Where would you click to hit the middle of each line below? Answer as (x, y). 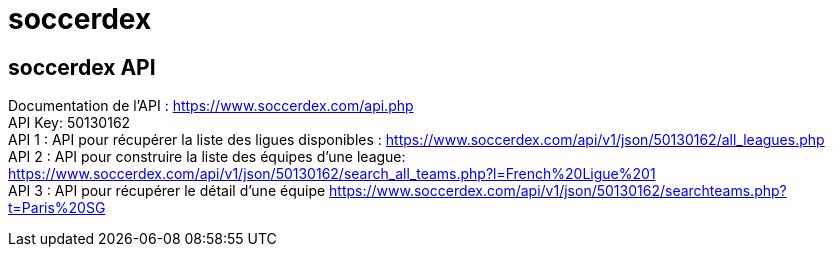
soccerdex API (82, 67)
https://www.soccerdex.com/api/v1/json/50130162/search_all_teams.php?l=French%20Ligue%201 (332, 174)
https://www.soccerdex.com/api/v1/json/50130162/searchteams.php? (558, 191)
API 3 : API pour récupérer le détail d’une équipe (167, 191)
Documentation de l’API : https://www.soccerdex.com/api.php (211, 106)
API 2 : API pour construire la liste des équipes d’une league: (207, 157)
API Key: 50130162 (69, 123)
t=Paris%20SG (57, 208)
